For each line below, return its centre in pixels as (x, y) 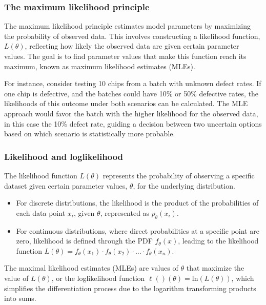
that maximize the (215, 268)
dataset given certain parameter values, (66, 185)
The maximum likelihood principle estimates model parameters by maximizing (127, 26)
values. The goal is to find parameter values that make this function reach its (125, 56)
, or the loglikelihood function (98, 278)
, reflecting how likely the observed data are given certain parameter (132, 46)
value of (16, 278)
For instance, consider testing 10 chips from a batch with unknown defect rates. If (133, 83)
